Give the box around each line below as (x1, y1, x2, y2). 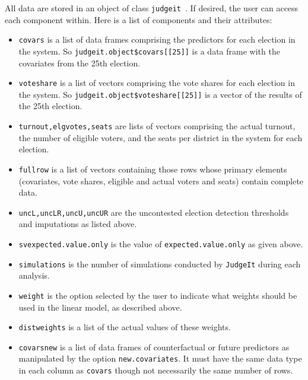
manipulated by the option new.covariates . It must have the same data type (18, 352, 302, 365)
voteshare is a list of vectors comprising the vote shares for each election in (18, 76, 295, 89)
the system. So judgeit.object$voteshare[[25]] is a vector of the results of (18, 88, 302, 100)
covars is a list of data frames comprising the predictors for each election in (18, 33, 296, 46)
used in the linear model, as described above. (18, 301, 182, 313)
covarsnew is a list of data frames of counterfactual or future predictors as (18, 340, 290, 353)
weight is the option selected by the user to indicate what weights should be (18, 289, 297, 301)
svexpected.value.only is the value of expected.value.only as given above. (18, 238, 303, 250)
